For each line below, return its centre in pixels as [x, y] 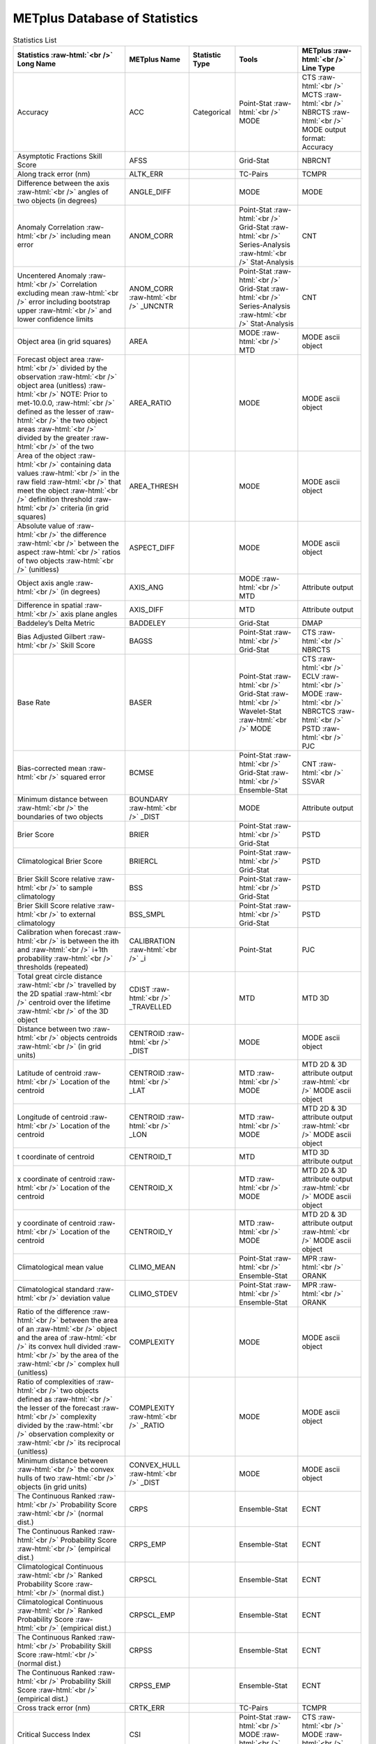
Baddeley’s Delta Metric [56, 623]
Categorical [212, 112]
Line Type [319, 68]
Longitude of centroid [53, 1117]
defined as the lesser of [56, 412]
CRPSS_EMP [150, 1685]
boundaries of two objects [60, 816]
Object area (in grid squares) [64, 341]
